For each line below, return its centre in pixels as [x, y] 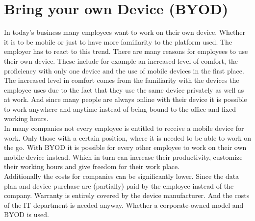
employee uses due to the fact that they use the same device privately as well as [124, 89]
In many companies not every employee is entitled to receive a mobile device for [124, 128]
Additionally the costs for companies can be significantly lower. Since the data [122, 176]
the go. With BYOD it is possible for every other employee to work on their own [125, 147]
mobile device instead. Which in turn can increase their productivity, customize [123, 157]
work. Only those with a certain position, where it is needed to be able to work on [127, 137]
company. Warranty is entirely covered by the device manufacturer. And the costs [127, 195]
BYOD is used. [26, 214]
